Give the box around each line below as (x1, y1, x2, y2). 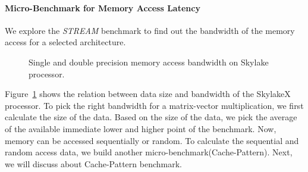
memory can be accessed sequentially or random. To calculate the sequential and (5, 134, 299, 146)
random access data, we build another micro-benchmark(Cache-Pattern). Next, (5, 146, 293, 158)
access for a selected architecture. (5, 36, 126, 48)
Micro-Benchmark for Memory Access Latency (5, 1, 200, 14)
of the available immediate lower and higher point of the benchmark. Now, (5, 122, 276, 135)
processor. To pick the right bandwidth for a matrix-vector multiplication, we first (5, 99, 304, 111)
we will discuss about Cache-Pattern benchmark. (5, 157, 182, 170)
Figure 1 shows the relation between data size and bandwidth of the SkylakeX (5, 87, 291, 100)
